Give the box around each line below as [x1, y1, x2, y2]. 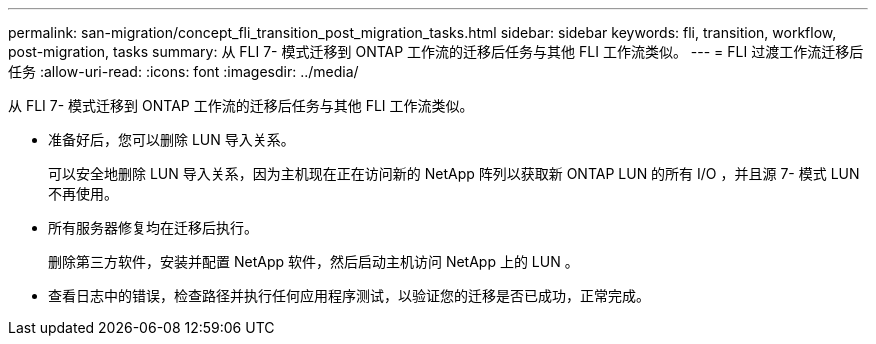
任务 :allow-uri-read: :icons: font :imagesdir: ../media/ [8, 63, 359, 80]
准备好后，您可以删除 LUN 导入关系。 [48, 131, 295, 148]
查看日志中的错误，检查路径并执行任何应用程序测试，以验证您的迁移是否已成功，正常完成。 [48, 287, 650, 304]
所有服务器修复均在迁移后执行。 [48, 219, 258, 236]
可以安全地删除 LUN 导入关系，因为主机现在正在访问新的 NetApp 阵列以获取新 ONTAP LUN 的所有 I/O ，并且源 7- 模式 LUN [48, 165, 860, 182]
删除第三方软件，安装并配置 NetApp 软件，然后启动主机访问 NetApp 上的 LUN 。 [48, 253, 579, 270]
